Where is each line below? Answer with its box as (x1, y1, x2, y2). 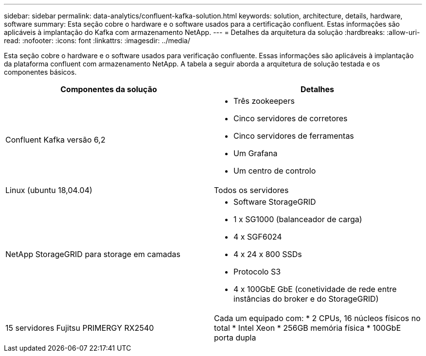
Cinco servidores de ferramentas (233, 131, 354, 141)
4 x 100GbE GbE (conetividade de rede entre (233, 284, 397, 294)
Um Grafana (233, 148, 278, 158)
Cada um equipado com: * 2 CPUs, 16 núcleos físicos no (214, 313, 421, 323)
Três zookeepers (233, 96, 295, 106)
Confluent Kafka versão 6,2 (5, 135, 106, 145)
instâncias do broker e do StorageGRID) (233, 294, 379, 304)
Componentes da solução (60, 84, 157, 94)
